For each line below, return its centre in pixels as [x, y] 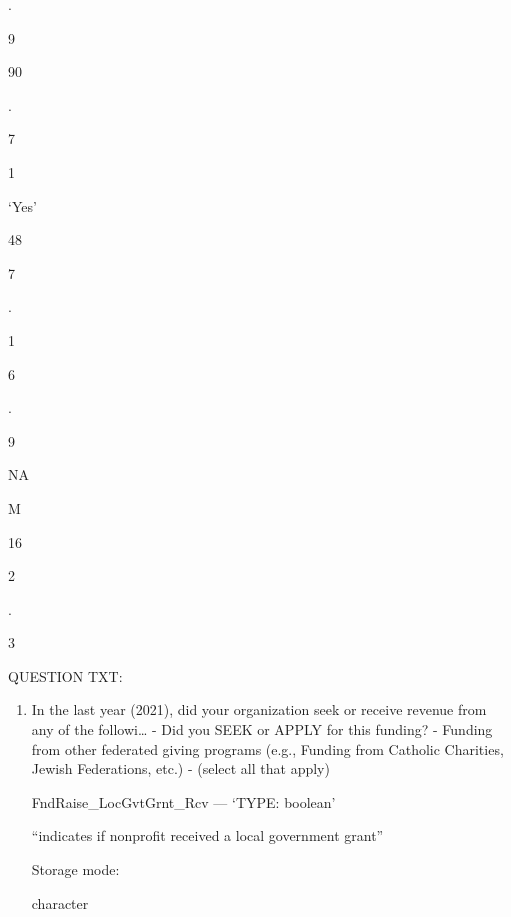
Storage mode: [75, 869]
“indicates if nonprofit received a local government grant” [207, 835]
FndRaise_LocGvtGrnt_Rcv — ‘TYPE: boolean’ [183, 801]
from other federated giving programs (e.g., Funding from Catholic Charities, [267, 748]
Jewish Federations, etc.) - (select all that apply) [180, 768]
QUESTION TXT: [65, 675]
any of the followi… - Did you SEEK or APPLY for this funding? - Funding [262, 729]
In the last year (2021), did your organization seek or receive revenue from [259, 709]
